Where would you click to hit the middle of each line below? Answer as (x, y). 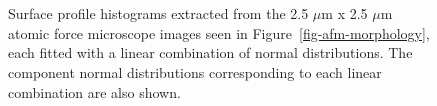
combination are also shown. (94, 91)
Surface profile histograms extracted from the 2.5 (158, 13)
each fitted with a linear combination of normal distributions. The (210, 52)
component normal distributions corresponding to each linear (195, 71)
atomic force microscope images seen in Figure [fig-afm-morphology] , (219, 32)
